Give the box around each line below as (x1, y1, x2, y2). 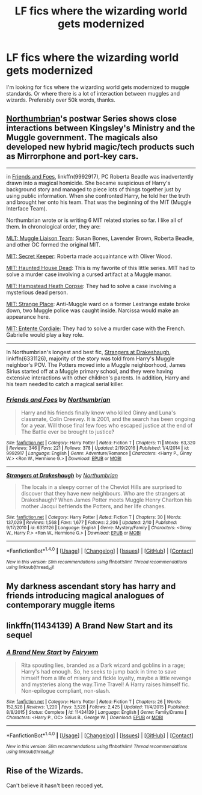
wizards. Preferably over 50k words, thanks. (6, 96, 115, 103)
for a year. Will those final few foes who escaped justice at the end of (20, 422, 193, 429)
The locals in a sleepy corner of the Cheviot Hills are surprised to (20, 483, 182, 491)
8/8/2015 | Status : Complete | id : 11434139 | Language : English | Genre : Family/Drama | (6, 710, 187, 716)
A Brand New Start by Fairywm (6, 648, 99, 656)
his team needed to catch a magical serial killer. (6, 380, 124, 387)
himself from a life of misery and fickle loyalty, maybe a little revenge (20, 675, 192, 682)
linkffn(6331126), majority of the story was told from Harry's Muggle (6, 355, 175, 362)
